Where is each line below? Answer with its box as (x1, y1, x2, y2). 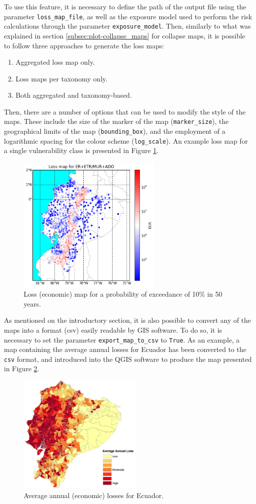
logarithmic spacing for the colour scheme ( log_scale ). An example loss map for (4, 135, 248, 146)
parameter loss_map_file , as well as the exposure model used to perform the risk (4, 11, 252, 21)
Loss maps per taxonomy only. (15, 73, 108, 83)
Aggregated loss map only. (15, 57, 95, 67)
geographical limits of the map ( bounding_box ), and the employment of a (4, 126, 225, 136)
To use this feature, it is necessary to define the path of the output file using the (4, 1, 247, 11)
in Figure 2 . (4, 363, 39, 374)
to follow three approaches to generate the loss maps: (4, 40, 164, 50)
